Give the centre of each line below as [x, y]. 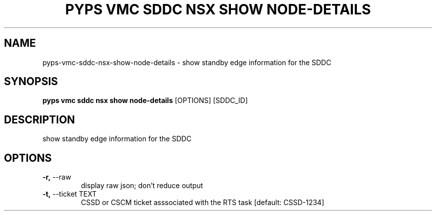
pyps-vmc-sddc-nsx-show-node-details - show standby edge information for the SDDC [187, 62]
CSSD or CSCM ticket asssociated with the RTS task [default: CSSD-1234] [203, 203]
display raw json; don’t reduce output [142, 186]
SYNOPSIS [31, 82]
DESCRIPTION [40, 119]
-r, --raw [57, 177]
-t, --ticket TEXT [70, 194]
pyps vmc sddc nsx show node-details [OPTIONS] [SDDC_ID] [145, 101]
